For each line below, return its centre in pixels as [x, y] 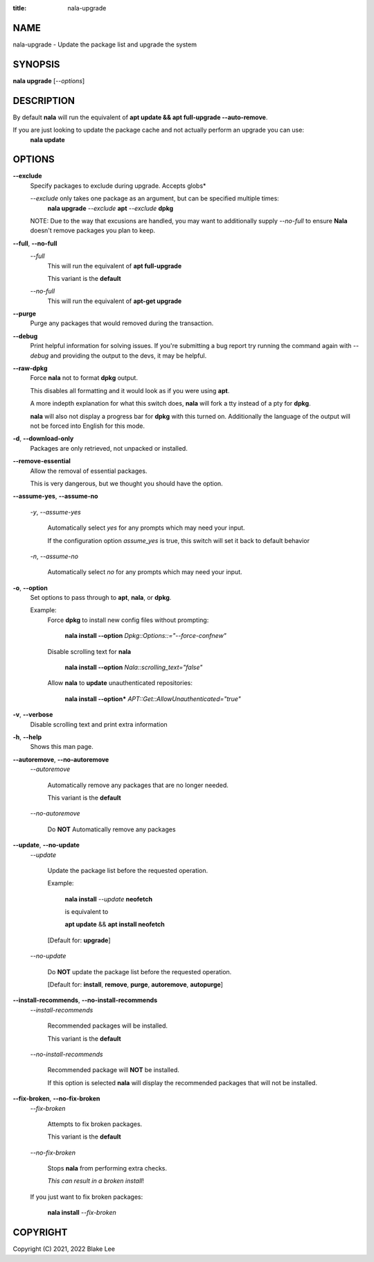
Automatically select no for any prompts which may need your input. [145, 572]
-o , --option [30, 588]
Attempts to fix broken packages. [95, 1124]
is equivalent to [87, 912]
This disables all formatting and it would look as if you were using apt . [130, 390]
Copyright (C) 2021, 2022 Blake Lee [64, 1249]
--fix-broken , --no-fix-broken [56, 1098]
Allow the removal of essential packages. [89, 471]
